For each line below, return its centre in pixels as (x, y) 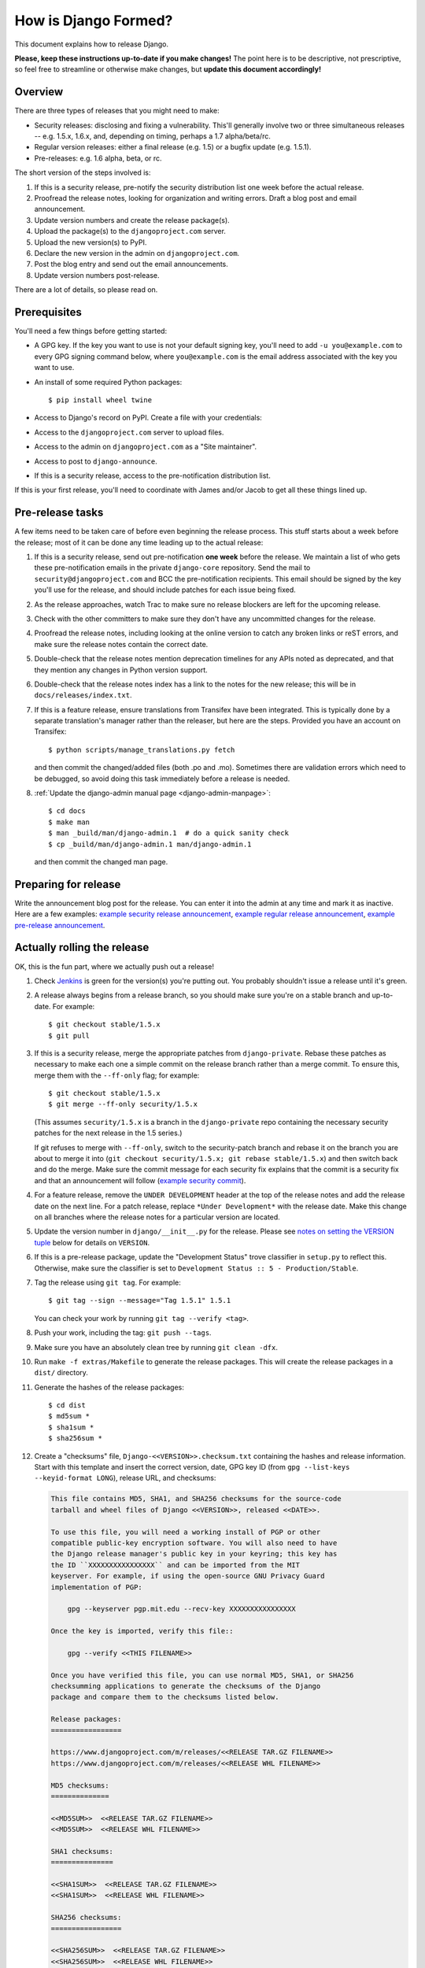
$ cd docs (67, 811)
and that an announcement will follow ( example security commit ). (140, 1180)
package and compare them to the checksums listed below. (165, 1697)
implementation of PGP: (97, 1587)
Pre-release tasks (59, 513)
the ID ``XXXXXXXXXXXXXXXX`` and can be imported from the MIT (176, 1565)
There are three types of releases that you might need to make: (117, 111)
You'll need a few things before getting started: (91, 331)
